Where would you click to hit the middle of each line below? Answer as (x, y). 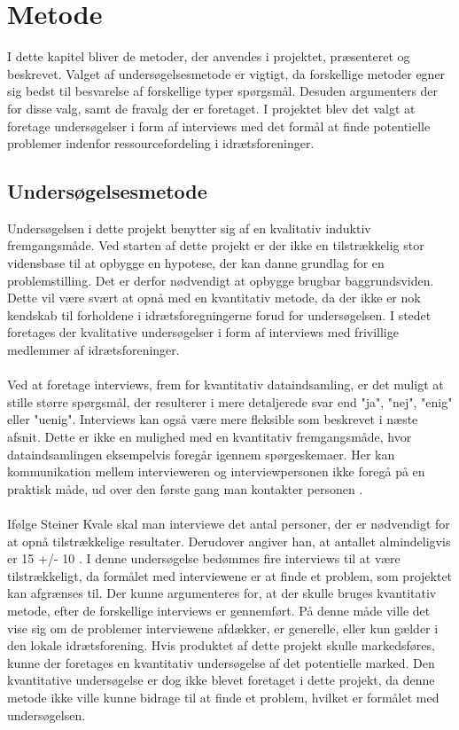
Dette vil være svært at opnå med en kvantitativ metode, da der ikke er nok (214, 298)
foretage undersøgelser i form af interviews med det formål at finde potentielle (219, 126)
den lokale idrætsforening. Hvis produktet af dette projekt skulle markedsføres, (221, 645)
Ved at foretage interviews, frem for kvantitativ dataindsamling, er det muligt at (226, 385)
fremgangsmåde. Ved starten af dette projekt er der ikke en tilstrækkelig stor (216, 245)
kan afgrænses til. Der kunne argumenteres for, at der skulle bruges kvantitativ (222, 593)
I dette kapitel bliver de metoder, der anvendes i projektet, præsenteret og (209, 56)
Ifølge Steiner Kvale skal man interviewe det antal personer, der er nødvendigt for (229, 523)
